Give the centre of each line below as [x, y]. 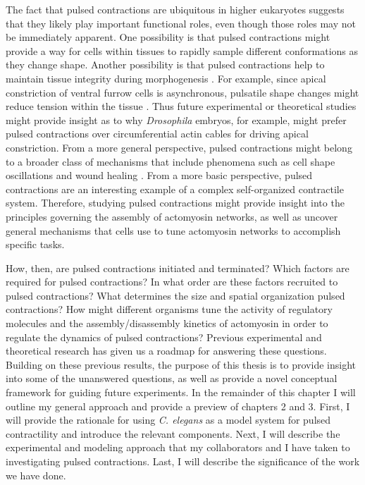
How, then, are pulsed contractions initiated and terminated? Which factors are [178, 268]
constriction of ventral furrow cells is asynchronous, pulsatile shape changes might [182, 92]
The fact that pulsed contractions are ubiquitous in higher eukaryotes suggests [175, 9]
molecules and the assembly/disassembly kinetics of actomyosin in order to [167, 323]
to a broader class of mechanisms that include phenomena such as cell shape [171, 161]
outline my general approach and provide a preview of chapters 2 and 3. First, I [178, 406]
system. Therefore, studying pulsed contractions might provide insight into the [175, 203]
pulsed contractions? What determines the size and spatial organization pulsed [175, 295]
